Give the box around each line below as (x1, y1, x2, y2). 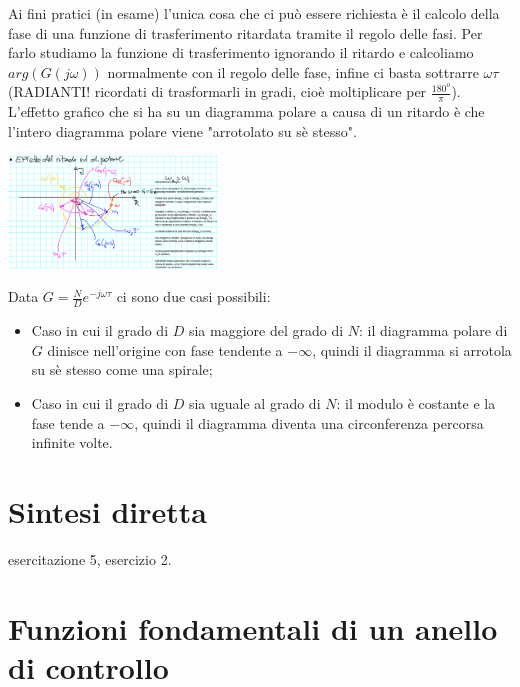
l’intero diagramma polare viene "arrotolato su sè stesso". (8, 120, 357, 141)
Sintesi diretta (8, 490, 207, 531)
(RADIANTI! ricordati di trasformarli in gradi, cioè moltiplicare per (8, 81, 427, 102)
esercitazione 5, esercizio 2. (8, 548, 172, 569)
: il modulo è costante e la (336, 392, 496, 413)
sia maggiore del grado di (188, 320, 344, 341)
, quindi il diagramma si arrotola (312, 339, 512, 360)
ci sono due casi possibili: (116, 286, 271, 307)
